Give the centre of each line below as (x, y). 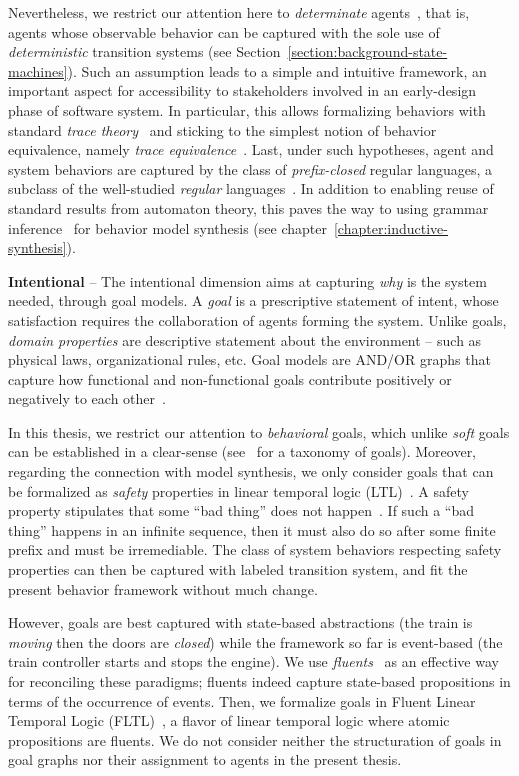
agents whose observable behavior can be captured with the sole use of (224, 31)
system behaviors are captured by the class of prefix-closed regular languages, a (250, 168)
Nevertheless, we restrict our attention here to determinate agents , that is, (239, 12)
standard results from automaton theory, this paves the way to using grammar (248, 207)
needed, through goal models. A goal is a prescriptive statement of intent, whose (253, 300)
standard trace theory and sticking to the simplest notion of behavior (222, 129)
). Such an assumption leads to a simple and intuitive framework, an (277, 70)
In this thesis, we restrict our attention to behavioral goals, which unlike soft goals (259, 431)
